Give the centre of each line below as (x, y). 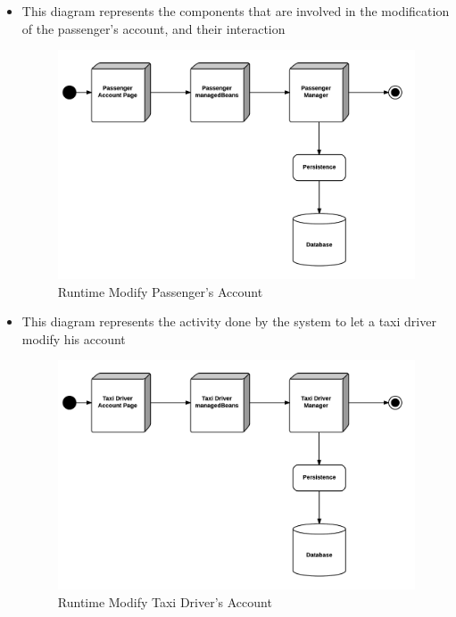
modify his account (74, 338)
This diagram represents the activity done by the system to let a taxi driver (229, 321)
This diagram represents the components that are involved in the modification (236, 11)
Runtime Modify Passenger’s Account (160, 291)
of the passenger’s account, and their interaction (153, 28)
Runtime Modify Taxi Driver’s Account (165, 601)
